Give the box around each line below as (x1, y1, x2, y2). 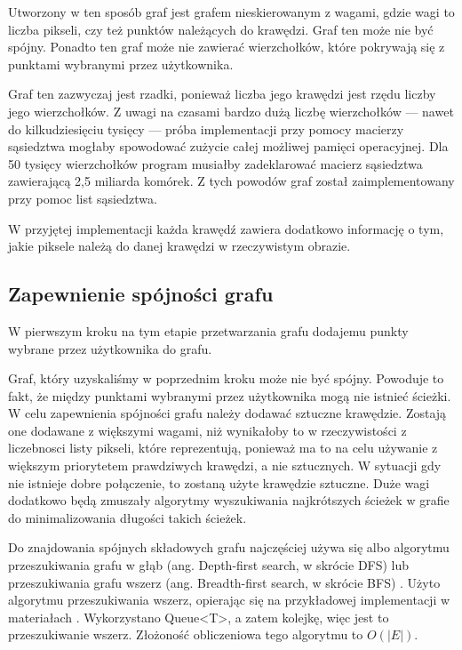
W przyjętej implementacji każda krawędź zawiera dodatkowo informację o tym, (8, 219, 444, 237)
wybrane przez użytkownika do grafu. (8, 339, 212, 357)
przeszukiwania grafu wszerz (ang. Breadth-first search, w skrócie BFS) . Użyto (8, 573, 441, 591)
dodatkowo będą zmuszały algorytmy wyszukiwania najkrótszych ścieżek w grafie (8, 491, 450, 510)
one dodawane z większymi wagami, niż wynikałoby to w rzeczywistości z (8, 421, 407, 439)
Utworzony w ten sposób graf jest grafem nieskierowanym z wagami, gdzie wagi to (8, 3, 455, 20)
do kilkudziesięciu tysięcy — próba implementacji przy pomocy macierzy (8, 119, 404, 138)
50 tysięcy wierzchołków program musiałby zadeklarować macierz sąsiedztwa (8, 154, 423, 173)
